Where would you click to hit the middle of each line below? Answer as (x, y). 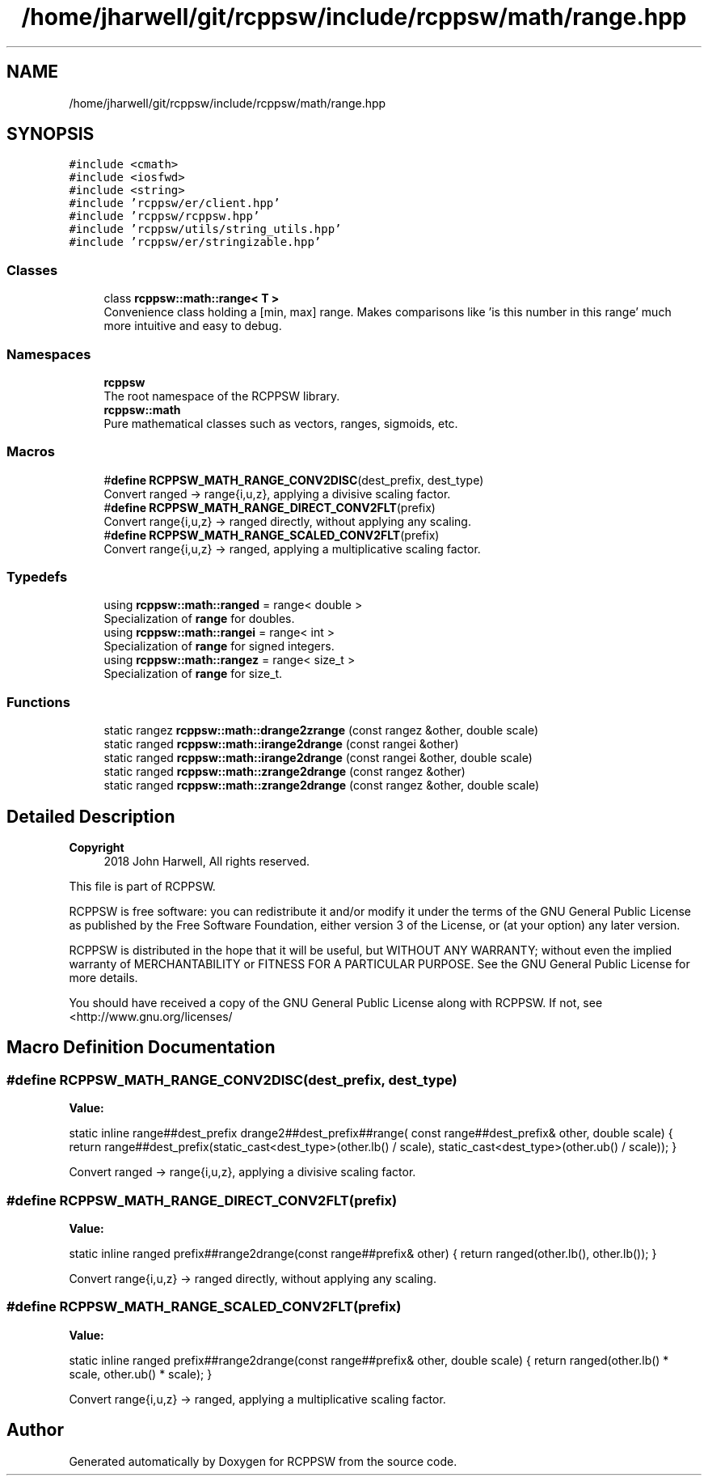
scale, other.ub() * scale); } (141, 1374)
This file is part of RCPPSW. (142, 887)
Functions (38, 702)
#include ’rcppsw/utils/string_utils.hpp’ (205, 229)
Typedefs (37, 577)
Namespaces (49, 354)
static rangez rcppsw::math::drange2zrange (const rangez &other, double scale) (321, 730)
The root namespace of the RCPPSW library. (222, 396)
